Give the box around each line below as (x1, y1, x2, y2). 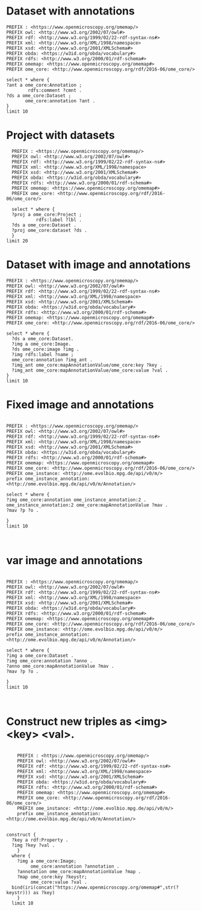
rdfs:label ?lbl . (36, 217, 82, 223)
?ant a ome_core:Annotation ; (6, 82, 82, 88)
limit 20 (6, 238, 28, 244)
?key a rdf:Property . (11, 837, 69, 843)
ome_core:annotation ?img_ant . (11, 356, 93, 362)
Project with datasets (6, 128, 116, 142)
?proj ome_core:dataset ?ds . (11, 227, 87, 233)
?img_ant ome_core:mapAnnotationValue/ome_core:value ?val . (11, 367, 169, 373)
